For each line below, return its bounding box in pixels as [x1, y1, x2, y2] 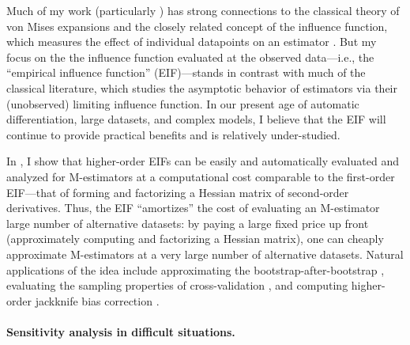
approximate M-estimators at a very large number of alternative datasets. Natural [6, 245, 404, 262]
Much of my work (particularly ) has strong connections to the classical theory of [6, 2, 400, 18]
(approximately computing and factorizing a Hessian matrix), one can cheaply [6, 230, 384, 247]
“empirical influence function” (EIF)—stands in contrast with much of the [6, 64, 366, 81]
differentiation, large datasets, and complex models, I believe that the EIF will [6, 111, 386, 127]
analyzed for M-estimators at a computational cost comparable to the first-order [6, 168, 395, 184]
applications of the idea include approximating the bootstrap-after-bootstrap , [6, 261, 385, 278]
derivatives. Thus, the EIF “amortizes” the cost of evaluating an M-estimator [6, 199, 380, 216]
